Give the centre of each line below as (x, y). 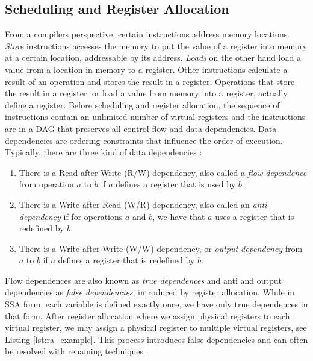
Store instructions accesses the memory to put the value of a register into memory (156, 46)
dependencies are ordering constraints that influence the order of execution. (144, 140)
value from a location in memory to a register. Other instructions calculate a (146, 69)
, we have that (179, 216)
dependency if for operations (71, 216)
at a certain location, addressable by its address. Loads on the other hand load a (153, 58)
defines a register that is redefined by (126, 260)
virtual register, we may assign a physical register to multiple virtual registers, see (156, 328)
